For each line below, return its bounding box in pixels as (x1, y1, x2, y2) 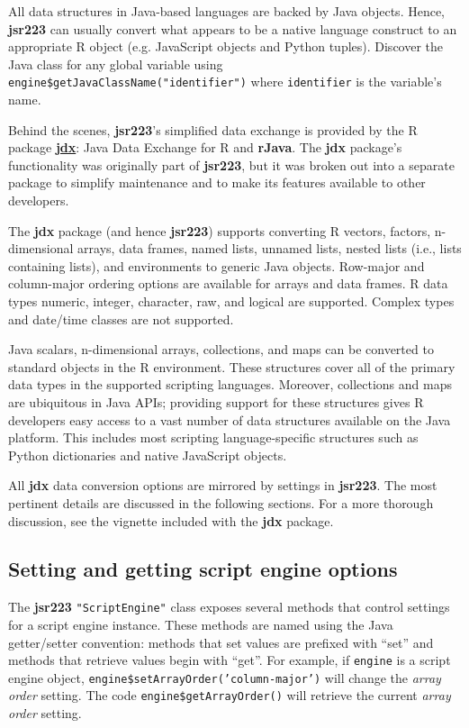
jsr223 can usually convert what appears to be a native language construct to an (8, 19, 457, 38)
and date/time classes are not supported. (8, 309, 234, 328)
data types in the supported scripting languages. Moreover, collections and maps (8, 375, 452, 394)
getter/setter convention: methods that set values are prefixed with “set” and (8, 632, 434, 651)
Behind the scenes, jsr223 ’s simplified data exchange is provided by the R (8, 120, 418, 139)
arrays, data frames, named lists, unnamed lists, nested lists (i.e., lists (77, 239, 462, 258)
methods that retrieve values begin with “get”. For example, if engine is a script (8, 651, 451, 669)
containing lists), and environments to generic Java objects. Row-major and (8, 256, 425, 275)
